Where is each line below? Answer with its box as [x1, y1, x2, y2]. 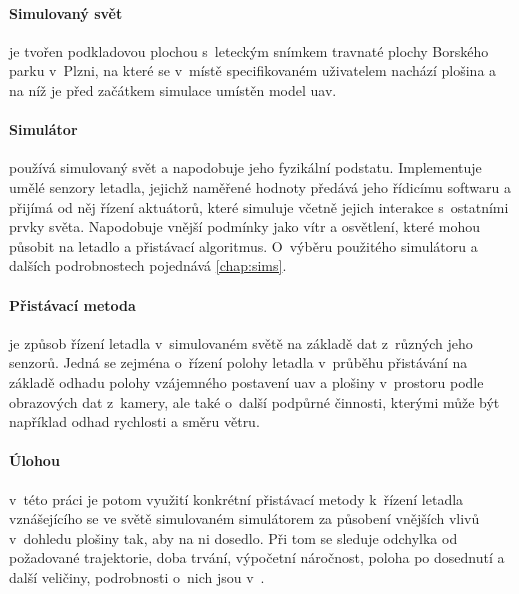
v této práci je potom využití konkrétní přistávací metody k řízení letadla [9, 488, 464, 509]
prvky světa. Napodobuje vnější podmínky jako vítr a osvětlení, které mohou [9, 216, 480, 237]
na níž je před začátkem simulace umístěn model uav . [9, 79, 337, 100]
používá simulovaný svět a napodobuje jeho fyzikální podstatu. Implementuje [9, 157, 482, 178]
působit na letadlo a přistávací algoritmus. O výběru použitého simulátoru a [9, 235, 478, 256]
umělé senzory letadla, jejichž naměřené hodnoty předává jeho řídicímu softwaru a [9, 176, 512, 197]
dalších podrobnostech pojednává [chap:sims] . [9, 255, 287, 276]
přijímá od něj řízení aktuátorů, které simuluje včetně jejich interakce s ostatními [9, 196, 509, 217]
